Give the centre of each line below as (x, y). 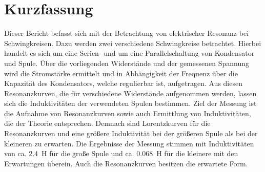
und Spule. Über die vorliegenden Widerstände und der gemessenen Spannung (127, 63)
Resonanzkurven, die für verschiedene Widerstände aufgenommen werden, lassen (130, 93)
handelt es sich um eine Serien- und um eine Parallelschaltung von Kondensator (129, 53)
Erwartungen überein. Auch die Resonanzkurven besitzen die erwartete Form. (126, 163)
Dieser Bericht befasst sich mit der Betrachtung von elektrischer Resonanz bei (127, 33)
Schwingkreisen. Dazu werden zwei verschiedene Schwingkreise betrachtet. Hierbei (133, 43)
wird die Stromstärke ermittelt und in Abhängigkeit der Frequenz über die (121, 73)
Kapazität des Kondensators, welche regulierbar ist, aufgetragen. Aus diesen (123, 83)
